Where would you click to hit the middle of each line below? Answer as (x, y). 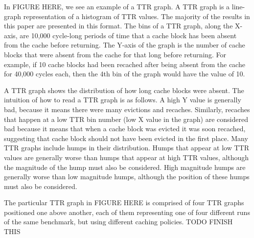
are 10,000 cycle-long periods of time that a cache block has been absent (128, 35)
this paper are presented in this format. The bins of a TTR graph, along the (118, 26)
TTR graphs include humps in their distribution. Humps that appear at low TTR (127, 148)
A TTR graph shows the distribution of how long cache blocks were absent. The (124, 90)
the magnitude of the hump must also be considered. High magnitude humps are (125, 167)
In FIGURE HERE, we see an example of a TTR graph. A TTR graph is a (117, 6)
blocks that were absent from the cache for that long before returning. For (115, 54)
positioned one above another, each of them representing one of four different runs (127, 212)
